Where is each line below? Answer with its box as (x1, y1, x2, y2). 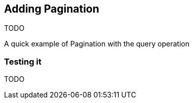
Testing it (4, 56, 42, 67)
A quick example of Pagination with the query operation (4, 39, 189, 48)
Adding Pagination (4, 3, 99, 15)
